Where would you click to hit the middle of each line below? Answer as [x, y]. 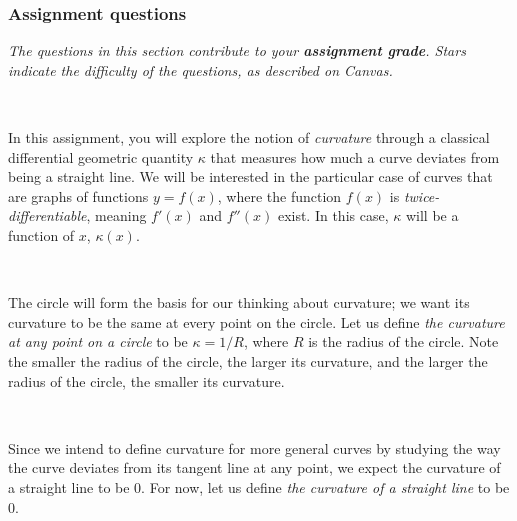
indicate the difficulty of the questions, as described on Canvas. [200, 69]
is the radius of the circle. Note [403, 341]
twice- [421, 195]
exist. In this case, [333, 215]
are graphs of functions [78, 195]
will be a [432, 215]
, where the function [279, 195]
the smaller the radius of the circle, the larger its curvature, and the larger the [248, 360]
